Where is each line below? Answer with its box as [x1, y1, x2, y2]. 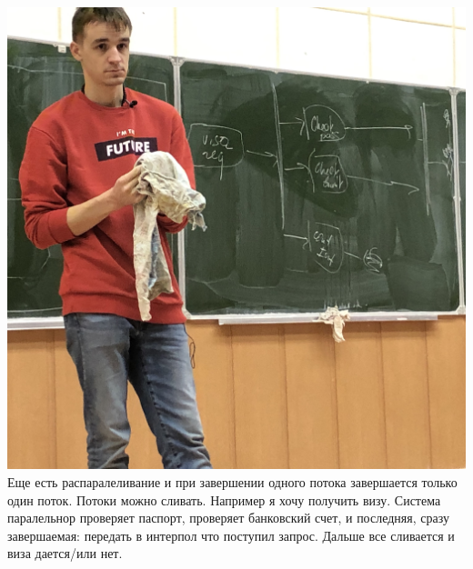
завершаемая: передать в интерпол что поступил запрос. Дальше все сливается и [7, 525, 455, 544]
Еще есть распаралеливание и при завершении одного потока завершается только [7, 473, 458, 492]
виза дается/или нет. [7, 544, 123, 563]
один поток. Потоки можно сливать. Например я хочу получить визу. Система [7, 490, 441, 509]
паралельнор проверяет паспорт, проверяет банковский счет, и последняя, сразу [7, 508, 449, 527]
